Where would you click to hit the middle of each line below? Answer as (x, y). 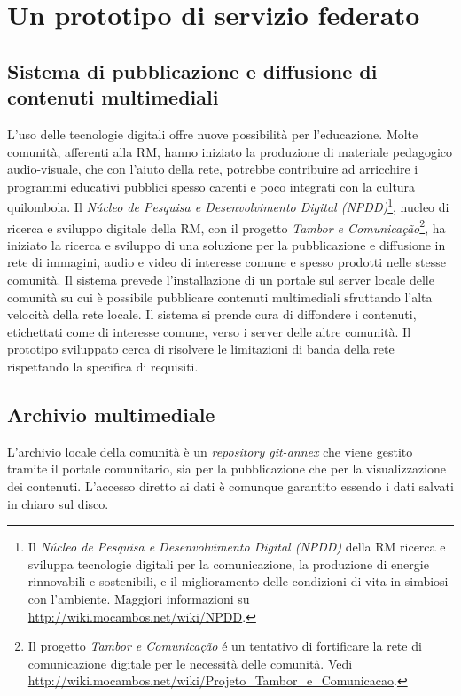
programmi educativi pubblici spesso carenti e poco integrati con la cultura (211, 186)
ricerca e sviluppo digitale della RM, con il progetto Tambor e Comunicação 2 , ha (227, 226)
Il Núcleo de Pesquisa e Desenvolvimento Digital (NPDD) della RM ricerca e (237, 547)
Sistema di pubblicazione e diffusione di (192, 70)
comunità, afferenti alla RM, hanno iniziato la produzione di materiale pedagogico (230, 151)
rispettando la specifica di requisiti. (103, 366)
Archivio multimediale (111, 414)
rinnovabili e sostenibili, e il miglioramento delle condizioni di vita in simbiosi (238, 581)
